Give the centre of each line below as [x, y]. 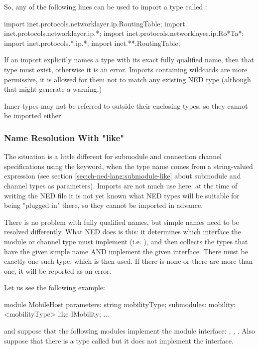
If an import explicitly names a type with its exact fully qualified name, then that [129, 60]
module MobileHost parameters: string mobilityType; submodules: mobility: [120, 304]
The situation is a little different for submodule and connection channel [113, 156]
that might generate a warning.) [53, 89]
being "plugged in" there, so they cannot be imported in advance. [104, 205]
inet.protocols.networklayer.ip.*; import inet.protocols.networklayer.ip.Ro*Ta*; [124, 33]
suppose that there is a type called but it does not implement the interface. [119, 340]
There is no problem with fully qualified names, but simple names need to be [122, 222]
